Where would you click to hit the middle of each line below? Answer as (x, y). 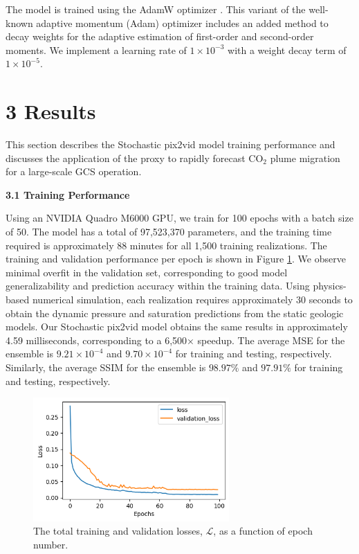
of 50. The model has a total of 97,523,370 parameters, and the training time (169, 232)
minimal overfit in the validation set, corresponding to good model (147, 272)
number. (51, 544)
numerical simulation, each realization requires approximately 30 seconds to (192, 300)
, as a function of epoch (263, 531)
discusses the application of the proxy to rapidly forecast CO (135, 158)
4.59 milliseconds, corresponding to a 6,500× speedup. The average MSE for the (175, 340)
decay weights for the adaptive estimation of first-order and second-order (160, 36)
